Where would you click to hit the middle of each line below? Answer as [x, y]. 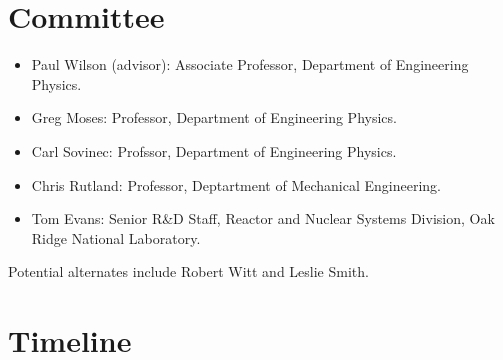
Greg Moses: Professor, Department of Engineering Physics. [214, 117]
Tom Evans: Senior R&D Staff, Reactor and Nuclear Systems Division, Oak [263, 218]
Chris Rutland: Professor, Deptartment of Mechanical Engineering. [236, 184]
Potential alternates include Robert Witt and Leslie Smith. [188, 271]
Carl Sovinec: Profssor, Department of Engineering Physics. [214, 150]
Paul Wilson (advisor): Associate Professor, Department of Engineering [250, 64]
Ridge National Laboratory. [116, 237]
